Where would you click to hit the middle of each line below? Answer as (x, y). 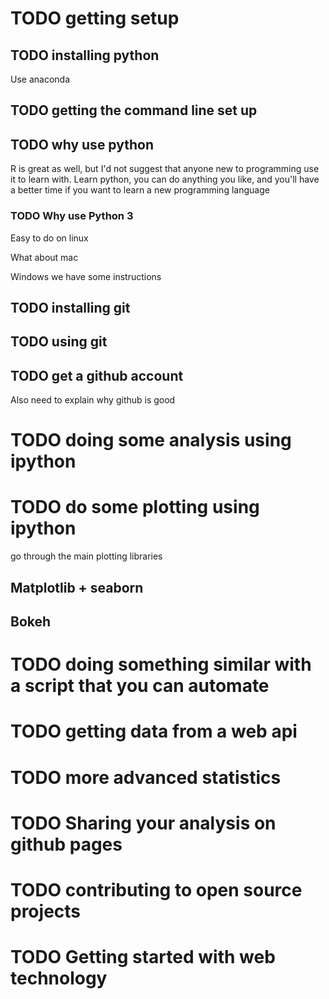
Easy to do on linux (49, 238)
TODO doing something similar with (161, 664)
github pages (66, 844)
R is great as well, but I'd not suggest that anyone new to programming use (165, 169)
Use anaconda (40, 79)
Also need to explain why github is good (93, 400)
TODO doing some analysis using (151, 440)
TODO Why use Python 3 (72, 216)
